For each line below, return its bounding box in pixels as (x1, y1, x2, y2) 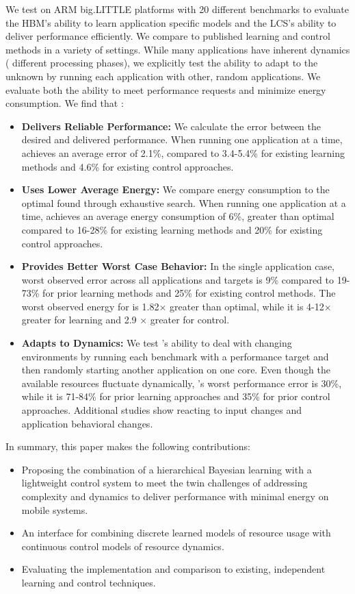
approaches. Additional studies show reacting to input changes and (21, 403, 302, 417)
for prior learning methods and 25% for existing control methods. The (42, 286, 336, 300)
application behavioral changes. (21, 416, 153, 430)
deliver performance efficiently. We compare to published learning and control (5, 29, 330, 43)
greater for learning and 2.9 (21, 312, 137, 327)
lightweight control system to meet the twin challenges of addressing (21, 475, 308, 490)
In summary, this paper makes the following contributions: (5, 439, 250, 454)
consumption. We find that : (5, 96, 124, 110)
